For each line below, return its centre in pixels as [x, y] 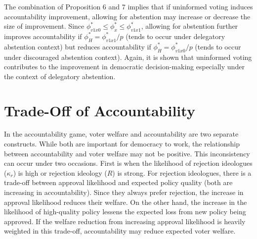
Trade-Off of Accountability [100, 110]
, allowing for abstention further [190, 26]
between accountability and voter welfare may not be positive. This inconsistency [127, 153]
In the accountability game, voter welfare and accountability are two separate [121, 134]
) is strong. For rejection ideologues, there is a [182, 172]
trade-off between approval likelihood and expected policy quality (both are [118, 182]
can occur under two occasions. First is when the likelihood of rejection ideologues [128, 163]
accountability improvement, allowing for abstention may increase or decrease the [127, 16]
